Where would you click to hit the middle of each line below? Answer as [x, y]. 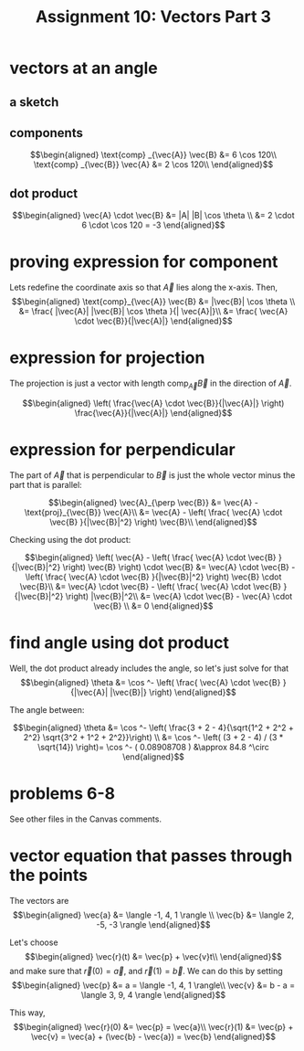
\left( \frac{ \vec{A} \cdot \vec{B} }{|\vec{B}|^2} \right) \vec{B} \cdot [153, 577]
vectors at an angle [84, 68]
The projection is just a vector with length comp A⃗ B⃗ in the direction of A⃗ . [151, 384]
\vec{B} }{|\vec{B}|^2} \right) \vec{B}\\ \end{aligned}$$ [153, 522]
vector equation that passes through [151, 855]
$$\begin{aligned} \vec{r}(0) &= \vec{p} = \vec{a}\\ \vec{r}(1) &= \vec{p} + [153, 1026]
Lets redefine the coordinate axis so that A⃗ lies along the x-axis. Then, [144, 287]
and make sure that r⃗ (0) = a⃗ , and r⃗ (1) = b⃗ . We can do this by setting [146, 971]
